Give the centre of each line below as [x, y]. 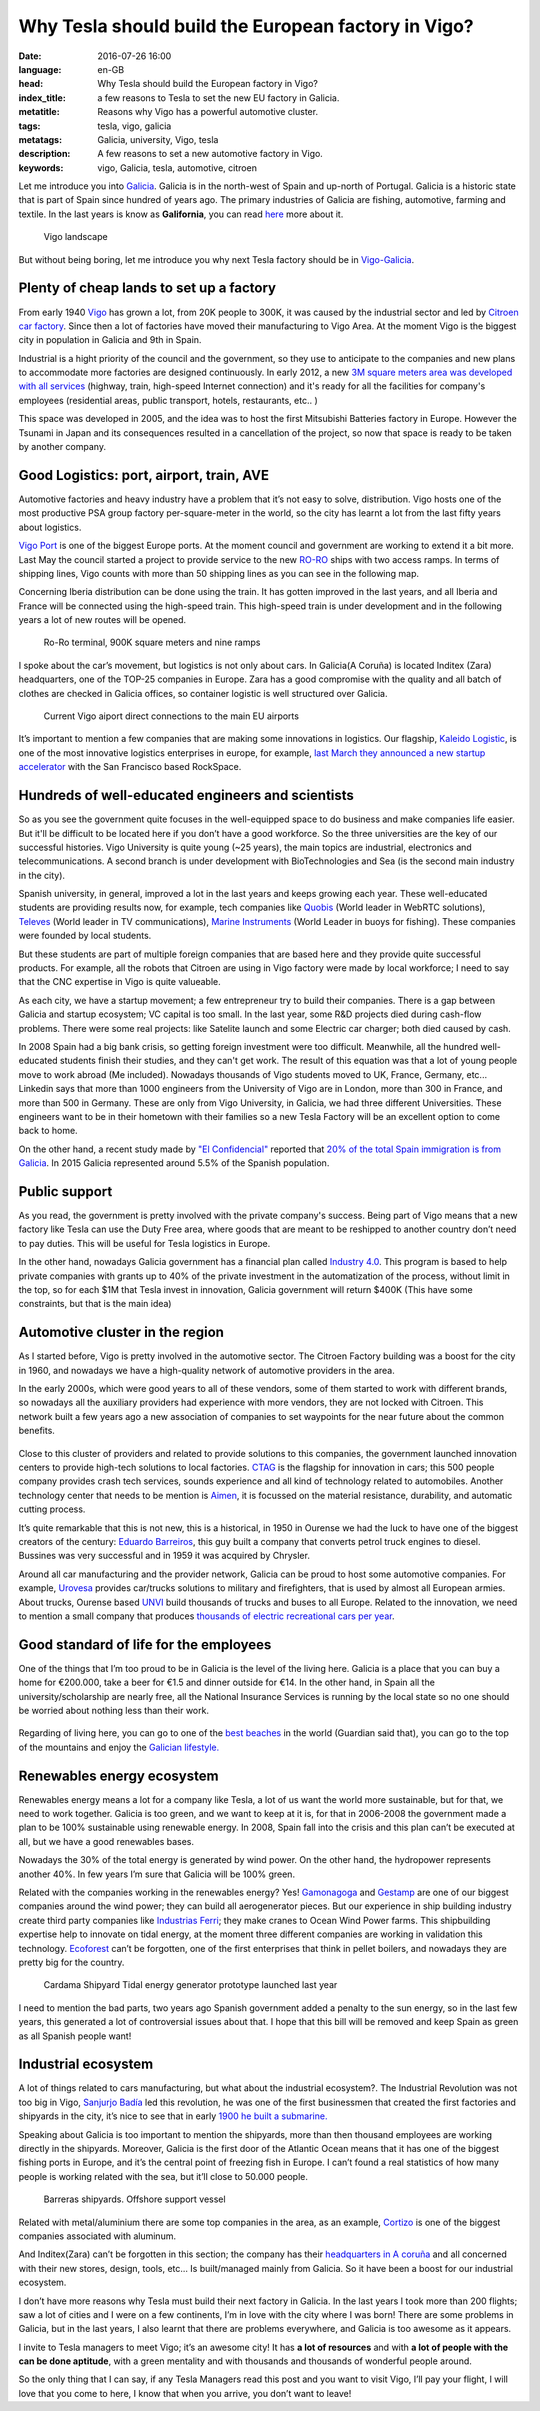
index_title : [42, 97]
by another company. [62, 447]
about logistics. [50, 527]
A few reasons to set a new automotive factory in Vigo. [210, 154]
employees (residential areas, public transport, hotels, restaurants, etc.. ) [168, 400]
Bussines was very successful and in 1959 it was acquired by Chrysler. [164, 1556]
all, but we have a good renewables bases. [106, 1841]
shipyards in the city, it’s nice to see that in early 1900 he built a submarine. [173, 2116]
